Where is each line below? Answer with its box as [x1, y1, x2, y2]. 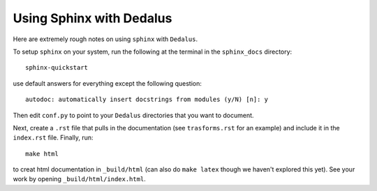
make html [25, 150, 59, 158]
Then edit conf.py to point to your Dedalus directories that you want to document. [13, 111, 254, 119]
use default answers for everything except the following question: [13, 79, 202, 87]
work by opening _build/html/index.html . [13, 175, 146, 183]
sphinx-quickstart [25, 63, 89, 72]
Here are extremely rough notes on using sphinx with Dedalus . [13, 35, 198, 43]
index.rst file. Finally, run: [13, 133, 94, 142]
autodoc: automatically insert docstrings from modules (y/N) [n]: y [25, 95, 269, 104]
